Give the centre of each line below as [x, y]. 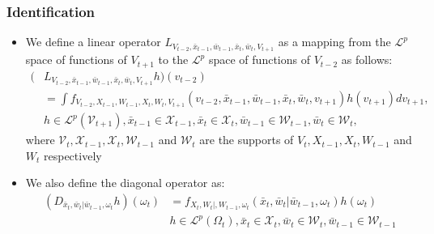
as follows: [367, 60]
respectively [73, 155]
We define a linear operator [93, 42]
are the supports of [247, 140]
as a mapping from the [334, 42]
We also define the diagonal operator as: [125, 183]
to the [173, 60]
